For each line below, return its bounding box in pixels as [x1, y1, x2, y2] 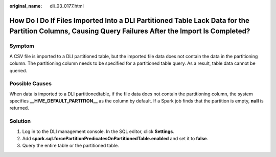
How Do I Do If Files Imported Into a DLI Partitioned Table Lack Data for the [9, 16, 250, 25]
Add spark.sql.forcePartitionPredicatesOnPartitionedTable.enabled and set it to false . [22, 135, 209, 141]
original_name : [9, 3, 42, 9]
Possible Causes [9, 80, 52, 87]
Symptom [9, 42, 34, 49]
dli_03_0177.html [50, 3, 84, 9]
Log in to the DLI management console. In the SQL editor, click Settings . [22, 128, 175, 135]
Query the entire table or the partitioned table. [22, 143, 120, 149]
